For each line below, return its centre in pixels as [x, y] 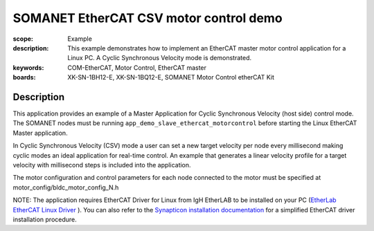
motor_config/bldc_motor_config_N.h [66, 187]
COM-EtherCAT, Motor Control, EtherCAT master [137, 67]
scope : [23, 39]
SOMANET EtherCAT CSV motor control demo [148, 18]
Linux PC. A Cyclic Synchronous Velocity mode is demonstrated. [160, 58]
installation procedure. [45, 219]
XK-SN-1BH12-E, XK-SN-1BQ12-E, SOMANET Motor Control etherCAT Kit [171, 77]
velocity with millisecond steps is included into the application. [102, 165]
